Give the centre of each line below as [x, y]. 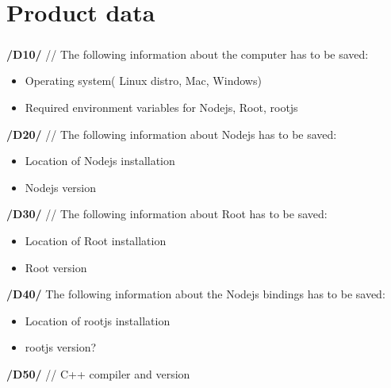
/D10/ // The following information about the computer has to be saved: [188, 54]
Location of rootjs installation [98, 320]
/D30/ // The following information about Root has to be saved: [167, 214]
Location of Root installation [96, 240]
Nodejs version [61, 187]
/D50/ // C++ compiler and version [98, 373]
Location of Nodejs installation [100, 161]
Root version [56, 267]
